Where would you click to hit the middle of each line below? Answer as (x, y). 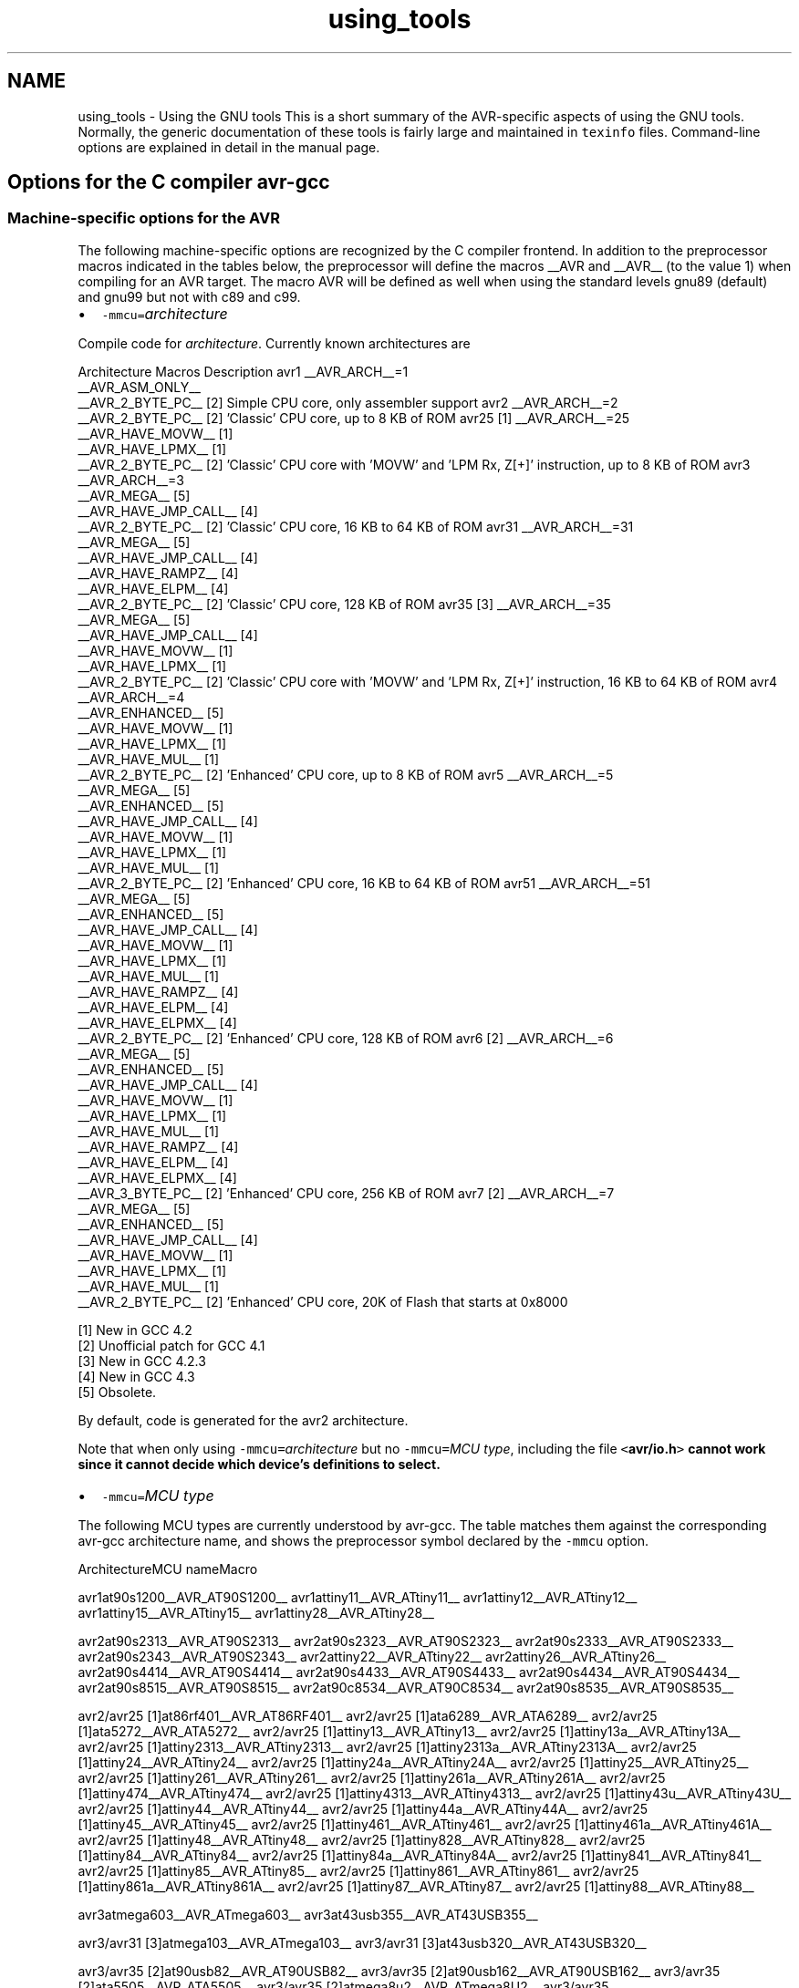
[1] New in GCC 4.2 (135, 1330)
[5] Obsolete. (117, 1392)
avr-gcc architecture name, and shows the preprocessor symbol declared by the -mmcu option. (363, 1540)
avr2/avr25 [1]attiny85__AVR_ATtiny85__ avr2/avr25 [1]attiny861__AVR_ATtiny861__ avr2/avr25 (358, 1870)
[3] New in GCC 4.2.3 (142, 1361)
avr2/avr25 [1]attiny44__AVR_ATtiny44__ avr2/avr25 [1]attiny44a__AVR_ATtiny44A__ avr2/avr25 (363, 1808)
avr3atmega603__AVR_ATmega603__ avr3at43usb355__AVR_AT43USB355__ (308, 1914)
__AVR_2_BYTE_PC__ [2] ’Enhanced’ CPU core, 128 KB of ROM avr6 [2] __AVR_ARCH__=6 (346, 1038)
